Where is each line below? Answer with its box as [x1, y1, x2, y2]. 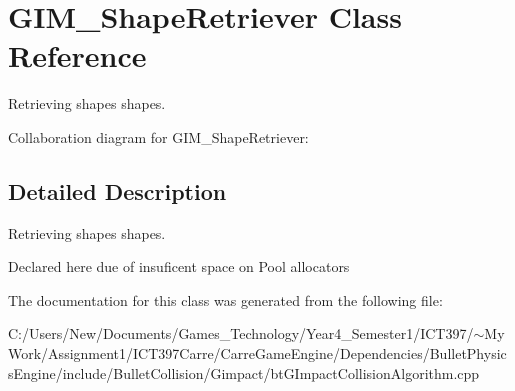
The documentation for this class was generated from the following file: [8, 289, 443, 310]
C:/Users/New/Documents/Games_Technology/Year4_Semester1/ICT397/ [8, 323, 474, 344]
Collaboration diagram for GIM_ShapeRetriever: [8, 126, 309, 147]
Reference [8, 35, 147, 76]
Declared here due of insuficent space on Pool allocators [8, 256, 350, 277]
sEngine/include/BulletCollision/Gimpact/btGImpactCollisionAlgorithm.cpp [8, 362, 480, 383]
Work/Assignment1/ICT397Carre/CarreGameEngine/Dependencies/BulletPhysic [8, 343, 507, 364]
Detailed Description [8, 175, 227, 206]
